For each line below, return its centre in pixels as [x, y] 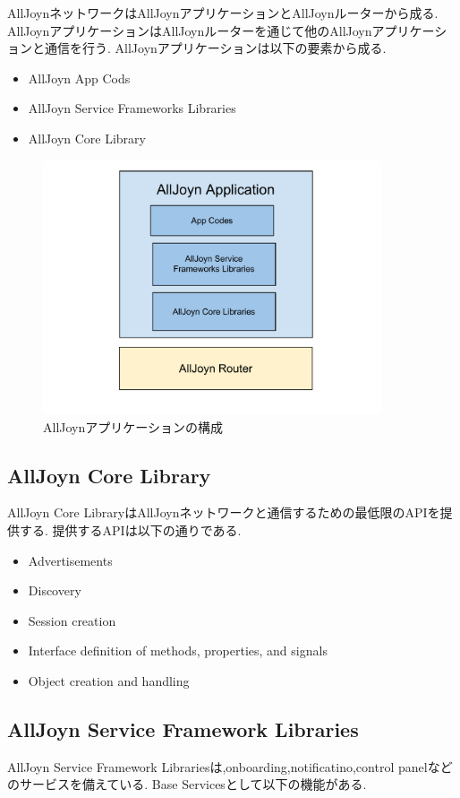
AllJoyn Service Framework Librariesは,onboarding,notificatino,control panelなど [230, 766]
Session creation [72, 620]
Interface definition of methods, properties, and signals [178, 651]
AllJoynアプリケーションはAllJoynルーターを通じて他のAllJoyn [190, 30]
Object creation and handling [109, 680]
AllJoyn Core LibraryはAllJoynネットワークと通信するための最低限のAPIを [224, 512]
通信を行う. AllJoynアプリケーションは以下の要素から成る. [215, 48]
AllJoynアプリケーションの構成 [133, 426]
